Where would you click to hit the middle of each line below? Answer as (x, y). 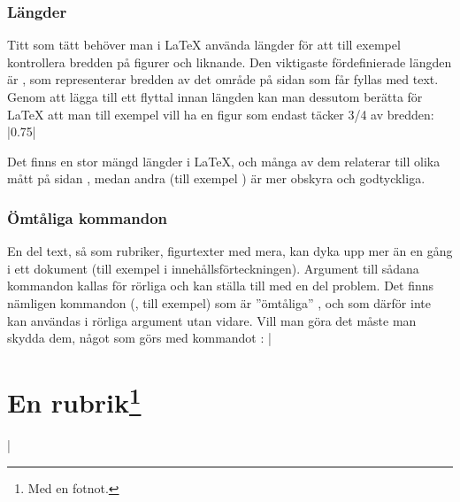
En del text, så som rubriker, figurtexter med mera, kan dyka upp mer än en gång (230, 251)
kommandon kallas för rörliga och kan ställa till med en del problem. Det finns (221, 286)
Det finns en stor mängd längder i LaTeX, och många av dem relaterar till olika (224, 161)
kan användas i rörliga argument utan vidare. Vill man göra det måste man (212, 320)
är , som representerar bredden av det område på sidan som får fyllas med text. (223, 79)
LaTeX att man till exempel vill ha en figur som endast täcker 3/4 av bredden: (221, 114)
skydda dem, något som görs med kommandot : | (139, 338)
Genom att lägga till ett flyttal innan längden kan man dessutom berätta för (215, 97)
